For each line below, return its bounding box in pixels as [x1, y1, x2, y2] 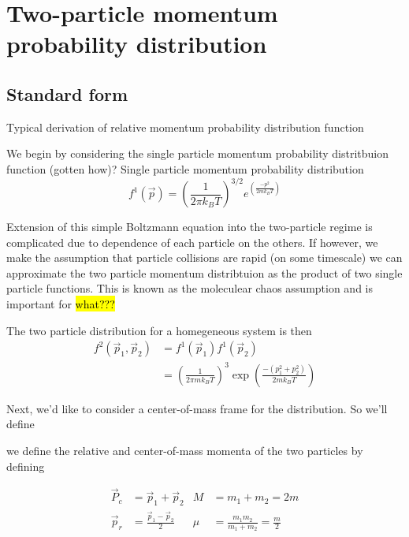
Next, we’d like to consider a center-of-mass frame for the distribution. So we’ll [6, 400, 388, 416]
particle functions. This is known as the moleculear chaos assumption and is [6, 280, 374, 296]
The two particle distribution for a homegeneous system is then [6, 322, 312, 338]
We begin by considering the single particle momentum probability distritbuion [6, 145, 389, 162]
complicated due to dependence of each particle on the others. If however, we [6, 233, 378, 250]
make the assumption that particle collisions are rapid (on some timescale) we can [6, 249, 403, 266]
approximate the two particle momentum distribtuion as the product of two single [6, 264, 403, 281]
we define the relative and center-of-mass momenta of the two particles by [6, 442, 363, 458]
